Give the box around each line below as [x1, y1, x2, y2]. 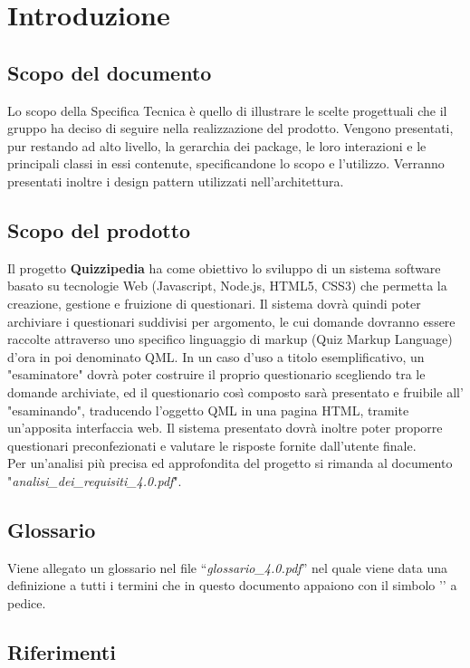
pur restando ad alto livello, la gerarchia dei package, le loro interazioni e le [7, 136, 427, 155]
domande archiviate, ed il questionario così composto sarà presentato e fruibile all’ [7, 382, 464, 401]
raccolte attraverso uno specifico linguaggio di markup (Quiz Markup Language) [7, 329, 453, 348]
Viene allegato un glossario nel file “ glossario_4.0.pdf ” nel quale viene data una [7, 558, 448, 577]
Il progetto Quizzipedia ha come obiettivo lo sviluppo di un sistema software [7, 258, 441, 277]
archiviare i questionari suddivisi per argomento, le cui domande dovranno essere [7, 311, 456, 330]
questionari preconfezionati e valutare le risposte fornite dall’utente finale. [7, 435, 417, 454]
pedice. [7, 593, 46, 612]
